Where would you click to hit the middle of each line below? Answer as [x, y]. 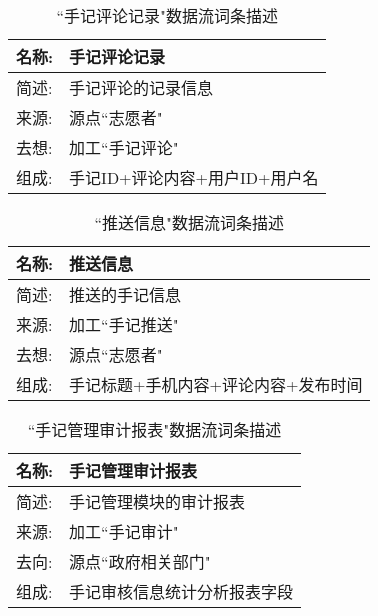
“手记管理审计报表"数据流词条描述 [154, 429]
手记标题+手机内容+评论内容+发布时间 [216, 384]
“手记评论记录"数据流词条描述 [167, 15]
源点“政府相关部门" [140, 561]
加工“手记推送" [124, 324]
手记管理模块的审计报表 [157, 501]
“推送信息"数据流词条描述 [189, 222]
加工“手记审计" [124, 531]
